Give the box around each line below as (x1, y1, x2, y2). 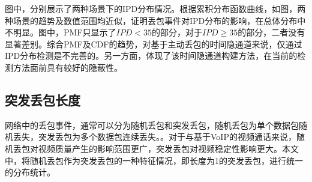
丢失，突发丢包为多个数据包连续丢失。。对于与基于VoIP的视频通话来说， (13, 130, 296, 143)
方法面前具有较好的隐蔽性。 (13, 61, 122, 73)
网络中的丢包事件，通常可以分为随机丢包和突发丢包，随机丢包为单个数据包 (5, 118, 299, 131)
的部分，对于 (151, 26, 202, 38)
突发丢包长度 (5, 90, 80, 109)
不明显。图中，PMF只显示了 (5, 26, 116, 38)
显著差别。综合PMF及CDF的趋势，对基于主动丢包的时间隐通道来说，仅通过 (5, 37, 302, 50)
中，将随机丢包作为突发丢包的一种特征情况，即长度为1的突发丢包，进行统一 (5, 154, 303, 166)
